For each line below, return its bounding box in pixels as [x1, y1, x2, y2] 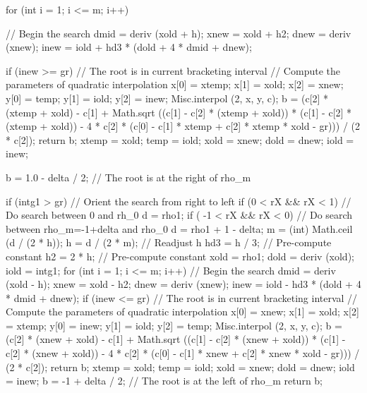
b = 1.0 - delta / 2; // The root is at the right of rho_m [6, 169, 251, 184]
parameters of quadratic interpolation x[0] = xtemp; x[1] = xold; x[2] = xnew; [6, 77, 344, 92]
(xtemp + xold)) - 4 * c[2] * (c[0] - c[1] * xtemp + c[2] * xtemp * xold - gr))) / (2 [6, 119, 361, 133]
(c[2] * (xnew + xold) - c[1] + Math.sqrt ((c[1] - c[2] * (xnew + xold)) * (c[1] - [6, 332, 346, 346]
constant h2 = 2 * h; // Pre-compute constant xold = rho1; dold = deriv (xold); [6, 248, 354, 263]
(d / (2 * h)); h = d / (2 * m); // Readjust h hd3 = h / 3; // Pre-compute [6, 235, 332, 250]
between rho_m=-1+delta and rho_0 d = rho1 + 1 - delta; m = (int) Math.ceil [6, 221, 353, 236]
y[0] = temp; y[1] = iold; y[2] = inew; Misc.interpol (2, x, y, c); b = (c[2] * [6, 90, 329, 105]
